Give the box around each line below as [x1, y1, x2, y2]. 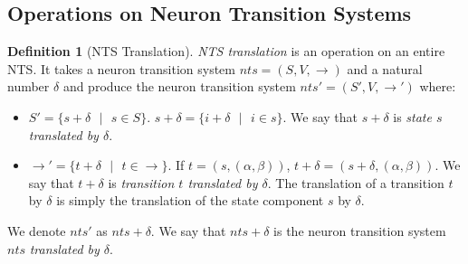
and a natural [347, 59, 423, 78]
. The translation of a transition [267, 173, 444, 192]
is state [393, 107, 432, 126]
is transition [108, 173, 175, 192]
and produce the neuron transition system [62, 77, 296, 96]
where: [419, 77, 456, 96]
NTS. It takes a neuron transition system [7, 59, 235, 78]
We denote [7, 221, 66, 240]
